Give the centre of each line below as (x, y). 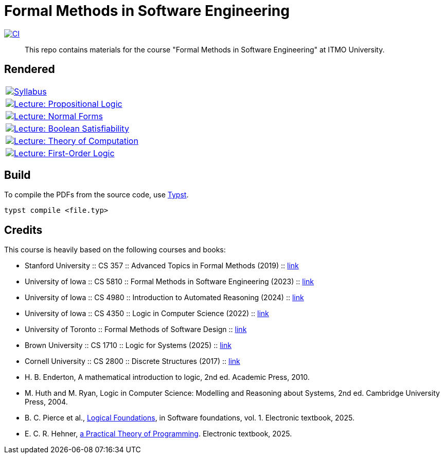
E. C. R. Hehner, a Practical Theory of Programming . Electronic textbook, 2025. (158, 434)
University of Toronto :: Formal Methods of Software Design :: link (136, 329)
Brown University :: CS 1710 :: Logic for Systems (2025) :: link (128, 345)
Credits (23, 230)
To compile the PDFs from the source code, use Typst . (96, 195)
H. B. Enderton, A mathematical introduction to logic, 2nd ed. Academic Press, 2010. (167, 377)
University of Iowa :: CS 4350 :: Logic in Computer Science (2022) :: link (147, 314)
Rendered (30, 69)
